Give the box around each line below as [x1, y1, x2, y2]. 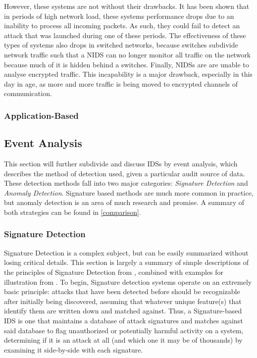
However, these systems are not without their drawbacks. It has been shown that [4, 1, 250, 11]
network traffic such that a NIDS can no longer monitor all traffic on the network [4, 49, 251, 59]
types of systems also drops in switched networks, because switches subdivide [4, 40, 238, 50]
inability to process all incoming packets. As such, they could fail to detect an [4, 20, 240, 31]
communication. [4, 88, 52, 99]
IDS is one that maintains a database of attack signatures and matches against [4, 315, 243, 325]
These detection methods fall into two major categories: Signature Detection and [4, 178, 248, 188]
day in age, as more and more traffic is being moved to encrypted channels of [4, 78, 238, 89]
